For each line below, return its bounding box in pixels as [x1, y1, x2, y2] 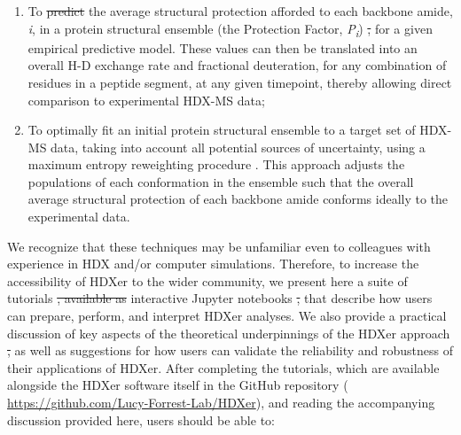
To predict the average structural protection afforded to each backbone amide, [27, 2, 453, 19]
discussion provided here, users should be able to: [7, 410, 275, 429]
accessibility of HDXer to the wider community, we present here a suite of [7, 271, 408, 290]
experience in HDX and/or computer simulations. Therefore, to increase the [7, 254, 419, 273]
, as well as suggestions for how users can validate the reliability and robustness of [7, 341, 453, 360]
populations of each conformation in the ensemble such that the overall [27, 172, 414, 190]
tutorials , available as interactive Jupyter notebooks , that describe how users [7, 289, 433, 307]
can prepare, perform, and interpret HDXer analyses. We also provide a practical [7, 307, 447, 325]
